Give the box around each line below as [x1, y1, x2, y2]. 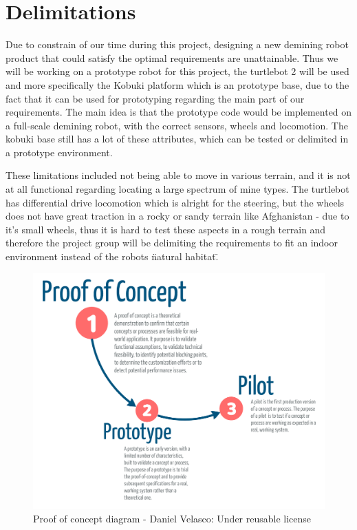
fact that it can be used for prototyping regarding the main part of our [6, 91, 305, 105]
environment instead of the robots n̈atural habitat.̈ [6, 249, 219, 264]
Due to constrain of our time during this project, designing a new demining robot [6, 37, 349, 52]
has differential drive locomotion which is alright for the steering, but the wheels [6, 195, 345, 209]
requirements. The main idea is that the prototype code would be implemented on [6, 105, 352, 119]
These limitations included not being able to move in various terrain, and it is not [6, 168, 351, 182]
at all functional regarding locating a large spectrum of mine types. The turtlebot [6, 182, 349, 196]
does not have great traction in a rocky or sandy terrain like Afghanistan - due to [6, 209, 349, 223]
